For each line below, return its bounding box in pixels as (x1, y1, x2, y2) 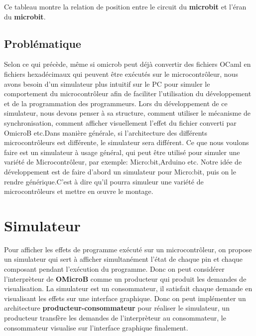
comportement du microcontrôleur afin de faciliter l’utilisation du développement (4, 88, 252, 99)
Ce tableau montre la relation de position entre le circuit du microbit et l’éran (4, 1, 247, 11)
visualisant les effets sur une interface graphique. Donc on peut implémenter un (4, 293, 246, 303)
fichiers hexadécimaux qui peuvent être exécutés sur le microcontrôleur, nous (4, 68, 238, 79)
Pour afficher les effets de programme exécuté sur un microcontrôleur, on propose (4, 244, 252, 254)
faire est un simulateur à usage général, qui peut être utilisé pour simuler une (4, 147, 240, 157)
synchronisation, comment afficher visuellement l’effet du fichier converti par (4, 117, 237, 128)
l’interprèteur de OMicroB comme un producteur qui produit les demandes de (4, 273, 247, 284)
